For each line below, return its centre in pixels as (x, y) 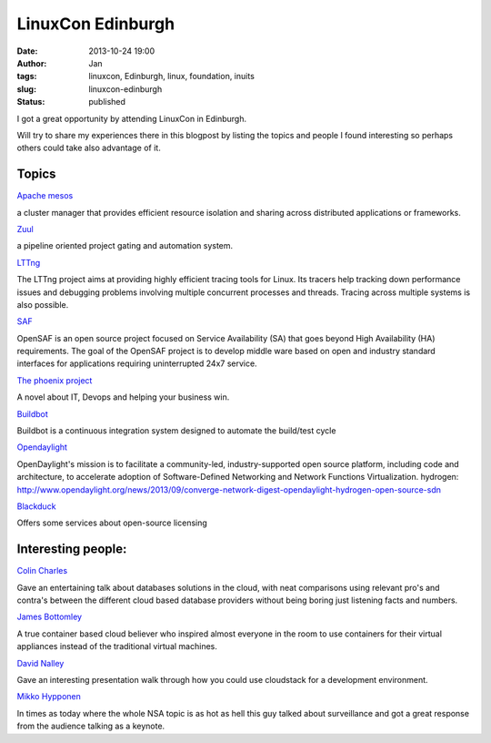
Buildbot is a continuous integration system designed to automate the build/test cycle (176, 431)
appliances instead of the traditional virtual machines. (117, 646)
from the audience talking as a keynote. (91, 726)
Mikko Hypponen (49, 697)
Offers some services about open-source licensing (112, 523)
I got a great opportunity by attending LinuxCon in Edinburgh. (132, 118)
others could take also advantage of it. (89, 148)
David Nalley (40, 663)
